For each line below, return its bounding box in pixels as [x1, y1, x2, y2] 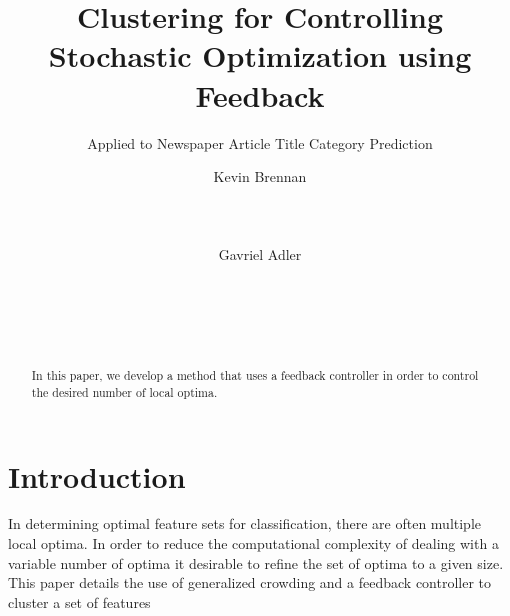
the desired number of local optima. [31, 383, 218, 400]
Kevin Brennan [213, 166, 307, 187]
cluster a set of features [8, 591, 151, 612]
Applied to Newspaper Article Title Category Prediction [87, 132, 433, 153]
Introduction [8, 455, 186, 496]
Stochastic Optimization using [48, 35, 472, 76]
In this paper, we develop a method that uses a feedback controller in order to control [31, 367, 479, 384]
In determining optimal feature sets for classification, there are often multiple [8, 513, 482, 534]
